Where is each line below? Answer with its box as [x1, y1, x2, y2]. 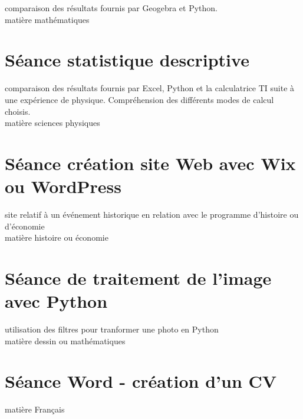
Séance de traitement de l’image [5, 265, 272, 290]
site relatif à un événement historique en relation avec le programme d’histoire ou [5, 208, 299, 220]
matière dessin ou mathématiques [5, 334, 126, 347]
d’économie [5, 220, 45, 232]
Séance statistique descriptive [5, 48, 249, 72]
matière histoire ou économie [5, 231, 108, 244]
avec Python [5, 289, 108, 313]
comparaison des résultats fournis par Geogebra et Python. [5, 2, 218, 14]
